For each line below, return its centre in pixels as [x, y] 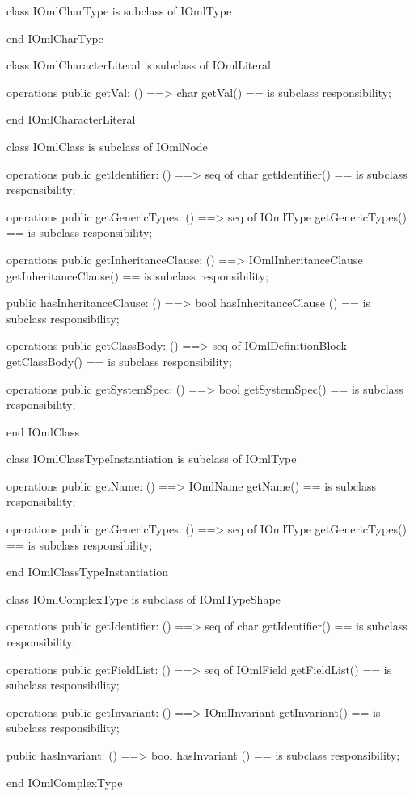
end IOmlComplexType [65, 782]
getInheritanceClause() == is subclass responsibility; [137, 275]
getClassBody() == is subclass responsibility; [119, 361]
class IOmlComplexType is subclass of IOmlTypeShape [144, 598]
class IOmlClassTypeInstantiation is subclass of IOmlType [152, 459]
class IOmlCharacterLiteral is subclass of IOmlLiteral [139, 65]
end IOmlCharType [55, 38]
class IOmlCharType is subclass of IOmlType [119, 11]
